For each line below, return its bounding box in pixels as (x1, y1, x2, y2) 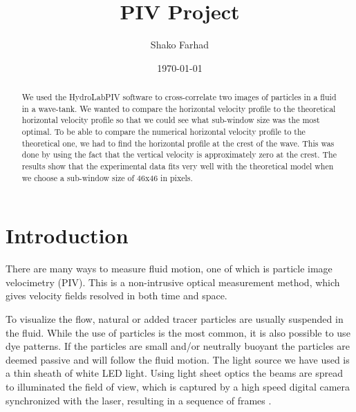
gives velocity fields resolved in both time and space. (6, 288, 227, 303)
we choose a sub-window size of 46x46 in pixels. (21, 171, 193, 183)
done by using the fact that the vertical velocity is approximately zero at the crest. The (21, 149, 337, 160)
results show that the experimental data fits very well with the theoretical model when (21, 160, 334, 172)
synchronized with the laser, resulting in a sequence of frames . (6, 393, 272, 407)
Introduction (6, 221, 129, 250)
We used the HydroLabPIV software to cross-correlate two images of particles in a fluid (21, 91, 337, 103)
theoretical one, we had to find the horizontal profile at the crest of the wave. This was (21, 137, 335, 149)
